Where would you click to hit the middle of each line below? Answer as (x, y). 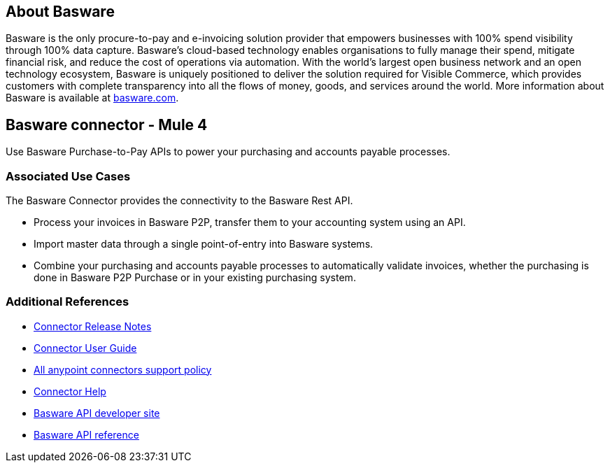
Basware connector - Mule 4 (107, 125)
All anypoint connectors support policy (123, 369)
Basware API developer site (97, 413)
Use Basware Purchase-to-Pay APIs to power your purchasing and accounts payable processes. (228, 152)
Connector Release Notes (93, 326)
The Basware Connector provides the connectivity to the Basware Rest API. (179, 201)
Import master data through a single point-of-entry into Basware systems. (204, 244)
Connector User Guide (85, 348)
